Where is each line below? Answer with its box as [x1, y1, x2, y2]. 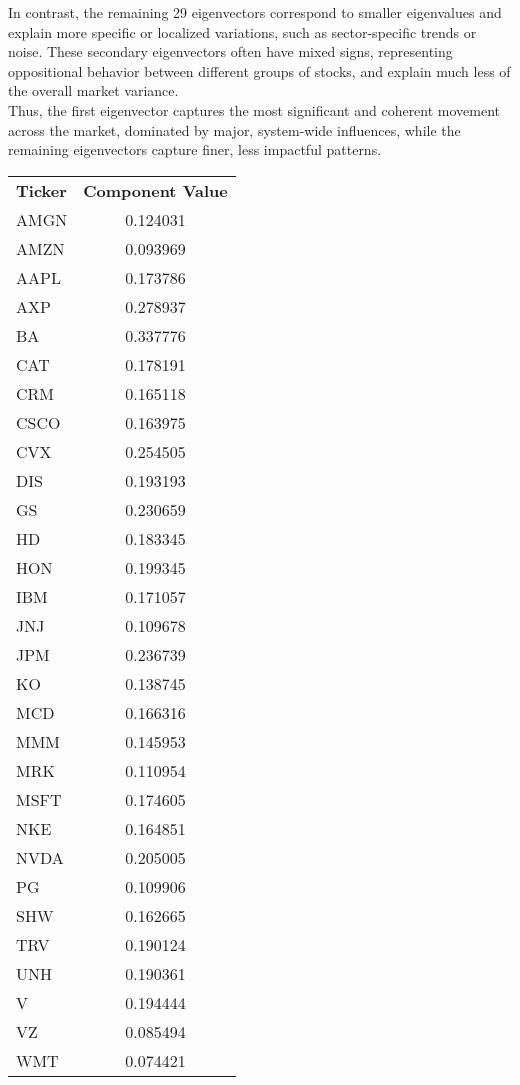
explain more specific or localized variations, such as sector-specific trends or [8, 21, 477, 42]
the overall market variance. [8, 80, 179, 101]
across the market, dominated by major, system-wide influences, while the [8, 119, 461, 140]
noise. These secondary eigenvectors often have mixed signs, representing [8, 41, 453, 62]
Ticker [16, 178, 67, 202]
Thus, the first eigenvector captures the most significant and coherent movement [8, 99, 501, 120]
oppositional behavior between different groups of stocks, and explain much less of [8, 60, 511, 81]
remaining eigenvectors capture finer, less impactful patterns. [8, 139, 382, 160]
